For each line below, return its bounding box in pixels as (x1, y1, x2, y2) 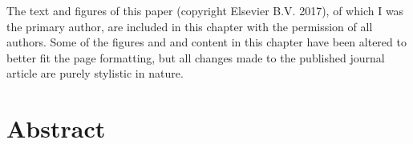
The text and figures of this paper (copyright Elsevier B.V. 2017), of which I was (6, 2, 404, 18)
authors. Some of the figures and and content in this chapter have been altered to (6, 34, 407, 50)
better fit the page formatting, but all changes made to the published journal (6, 49, 385, 66)
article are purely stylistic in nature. (6, 65, 184, 82)
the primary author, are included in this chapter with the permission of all (6, 18, 373, 34)
